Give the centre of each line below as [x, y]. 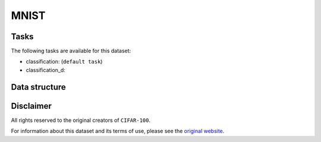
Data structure [39, 87]
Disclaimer [31, 106]
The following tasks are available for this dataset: [71, 51]
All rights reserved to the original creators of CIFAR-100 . [81, 120]
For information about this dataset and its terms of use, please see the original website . [118, 131]
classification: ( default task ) [64, 62]
